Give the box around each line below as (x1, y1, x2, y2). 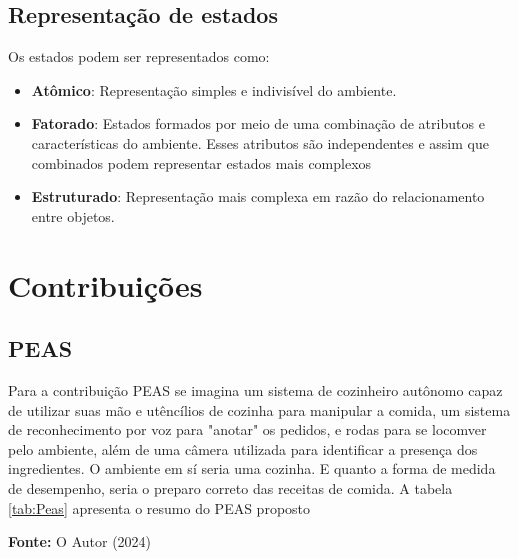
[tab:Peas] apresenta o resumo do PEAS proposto (8, 497, 311, 518)
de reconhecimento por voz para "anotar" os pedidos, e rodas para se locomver (8, 419, 487, 440)
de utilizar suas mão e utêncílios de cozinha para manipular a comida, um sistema (8, 399, 511, 420)
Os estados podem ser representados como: (8, 46, 270, 67)
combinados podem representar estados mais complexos (31, 152, 372, 173)
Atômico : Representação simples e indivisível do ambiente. (31, 79, 397, 100)
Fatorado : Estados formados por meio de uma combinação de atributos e (31, 113, 485, 134)
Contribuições (8, 264, 203, 305)
